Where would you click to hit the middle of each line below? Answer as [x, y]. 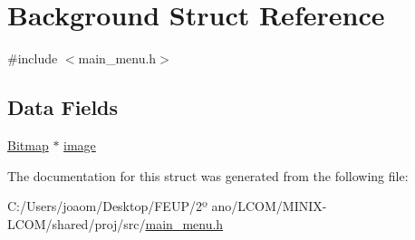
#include [33, 58]
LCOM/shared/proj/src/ [77, 223]
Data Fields [63, 107]
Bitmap [28, 144]
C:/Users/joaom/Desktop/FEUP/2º [107, 206]
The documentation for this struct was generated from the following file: [208, 175]
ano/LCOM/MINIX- [269, 206]
